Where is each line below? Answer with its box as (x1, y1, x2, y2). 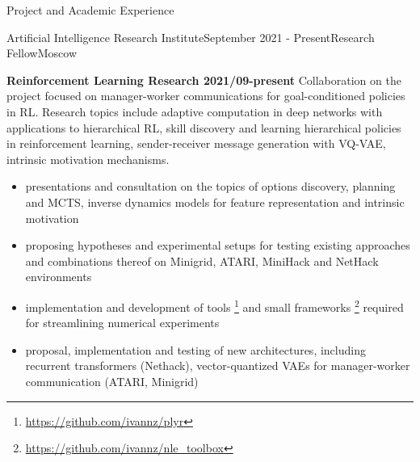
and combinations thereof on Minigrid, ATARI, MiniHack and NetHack (25, 252, 379, 269)
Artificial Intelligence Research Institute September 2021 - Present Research (6, 28, 375, 45)
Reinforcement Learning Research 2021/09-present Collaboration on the (6, 71, 401, 88)
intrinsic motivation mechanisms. (6, 150, 170, 167)
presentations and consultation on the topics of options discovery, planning (25, 178, 396, 195)
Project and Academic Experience (6, 2, 174, 18)
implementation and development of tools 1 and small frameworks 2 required (25, 296, 404, 315)
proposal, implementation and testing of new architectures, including (25, 341, 366, 358)
